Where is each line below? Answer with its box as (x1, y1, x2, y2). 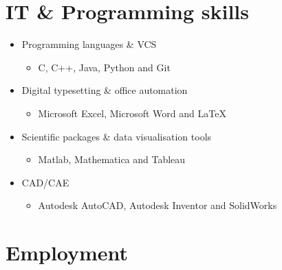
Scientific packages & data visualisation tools (21, 129, 212, 143)
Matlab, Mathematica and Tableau (38, 152, 186, 167)
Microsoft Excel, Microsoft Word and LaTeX (38, 106, 226, 120)
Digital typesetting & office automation (21, 83, 188, 97)
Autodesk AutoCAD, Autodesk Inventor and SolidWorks (38, 198, 277, 212)
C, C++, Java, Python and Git (38, 60, 171, 74)
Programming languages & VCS (21, 37, 157, 51)
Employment (6, 238, 129, 267)
